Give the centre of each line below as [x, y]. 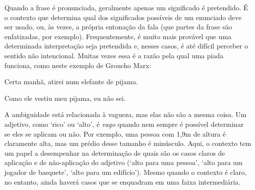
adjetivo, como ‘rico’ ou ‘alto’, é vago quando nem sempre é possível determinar [124, 124]
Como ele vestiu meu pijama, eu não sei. [65, 98]
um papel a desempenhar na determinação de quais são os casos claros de [115, 153]
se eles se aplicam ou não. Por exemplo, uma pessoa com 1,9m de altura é [115, 133]
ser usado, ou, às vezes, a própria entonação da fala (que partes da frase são [118, 27]
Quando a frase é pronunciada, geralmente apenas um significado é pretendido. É [126, 7]
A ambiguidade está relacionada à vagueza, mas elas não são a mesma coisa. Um [126, 114]
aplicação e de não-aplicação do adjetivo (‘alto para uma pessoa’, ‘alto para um [124, 162]
